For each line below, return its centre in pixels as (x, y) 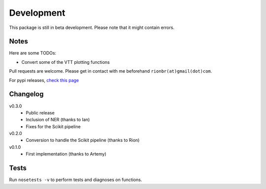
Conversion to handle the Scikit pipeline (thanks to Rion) (83, 140)
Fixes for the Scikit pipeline (53, 126)
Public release (40, 112)
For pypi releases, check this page (44, 80)
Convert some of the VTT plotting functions (66, 62)
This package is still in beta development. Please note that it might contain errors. (92, 27)
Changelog (26, 94)
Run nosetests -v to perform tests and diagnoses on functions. (76, 180)
